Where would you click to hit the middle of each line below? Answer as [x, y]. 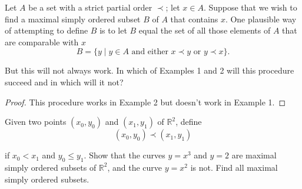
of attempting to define [47, 30]
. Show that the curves [125, 155]
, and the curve [135, 167]
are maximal [254, 155]
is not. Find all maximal [234, 167]
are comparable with [42, 42]
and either [150, 52]
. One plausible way [261, 19]
